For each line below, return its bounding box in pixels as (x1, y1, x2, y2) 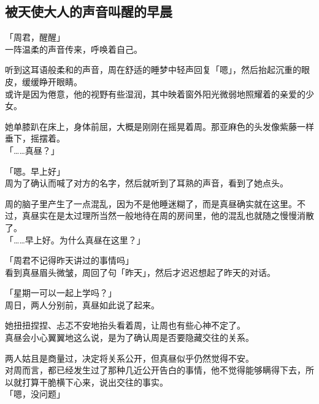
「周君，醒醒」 (5, 31, 65, 44)
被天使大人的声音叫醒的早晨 (5, 2, 172, 21)
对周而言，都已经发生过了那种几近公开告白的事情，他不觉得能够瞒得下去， (5, 364, 306, 376)
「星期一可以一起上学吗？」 (5, 286, 117, 299)
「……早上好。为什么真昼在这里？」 (5, 233, 145, 246)
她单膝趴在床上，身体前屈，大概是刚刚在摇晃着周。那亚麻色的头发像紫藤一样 (5, 120, 314, 132)
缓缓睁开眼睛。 (21, 75, 82, 88)
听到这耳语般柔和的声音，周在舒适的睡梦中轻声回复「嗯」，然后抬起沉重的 (5, 63, 301, 76)
